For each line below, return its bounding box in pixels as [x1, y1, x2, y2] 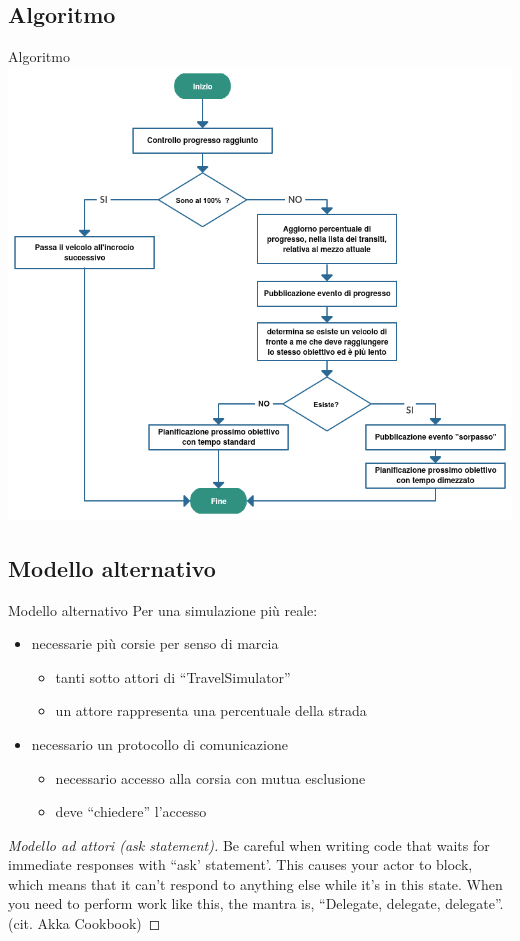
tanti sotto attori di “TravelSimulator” [55, 666, 291, 687]
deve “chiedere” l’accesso [55, 801, 207, 822]
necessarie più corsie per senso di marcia [31, 633, 279, 654]
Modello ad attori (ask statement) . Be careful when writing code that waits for [8, 834, 490, 855]
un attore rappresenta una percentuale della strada [55, 700, 367, 721]
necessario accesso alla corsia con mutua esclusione [55, 767, 366, 788]
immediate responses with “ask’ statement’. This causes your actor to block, [8, 854, 473, 875]
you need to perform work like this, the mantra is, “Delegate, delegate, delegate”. [8, 893, 504, 914]
